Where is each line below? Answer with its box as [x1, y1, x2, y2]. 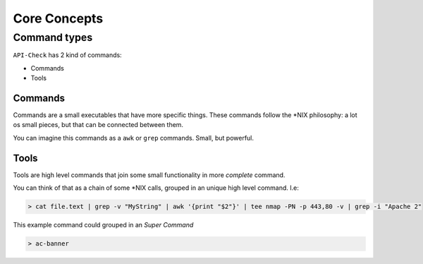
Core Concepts [13, 11, 104, 26]
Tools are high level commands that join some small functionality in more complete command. [13, 170, 286, 179]
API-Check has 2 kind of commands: [13, 51, 123, 59]
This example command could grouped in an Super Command [13, 221, 194, 229]
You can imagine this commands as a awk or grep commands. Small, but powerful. [13, 133, 254, 142]
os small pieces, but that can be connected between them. [13, 121, 183, 129]
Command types [13, 31, 93, 44]
